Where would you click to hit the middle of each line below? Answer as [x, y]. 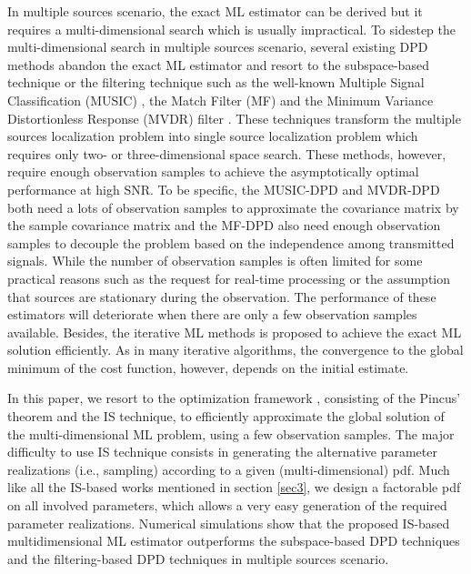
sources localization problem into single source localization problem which [213, 136]
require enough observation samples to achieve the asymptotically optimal [213, 171]
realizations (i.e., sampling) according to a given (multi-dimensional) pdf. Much [229, 469]
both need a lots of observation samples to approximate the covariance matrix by [233, 207]
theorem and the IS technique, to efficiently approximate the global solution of [226, 416]
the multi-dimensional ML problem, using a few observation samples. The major [231, 433]
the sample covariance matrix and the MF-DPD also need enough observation [224, 225]
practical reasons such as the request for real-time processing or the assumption [229, 278]
